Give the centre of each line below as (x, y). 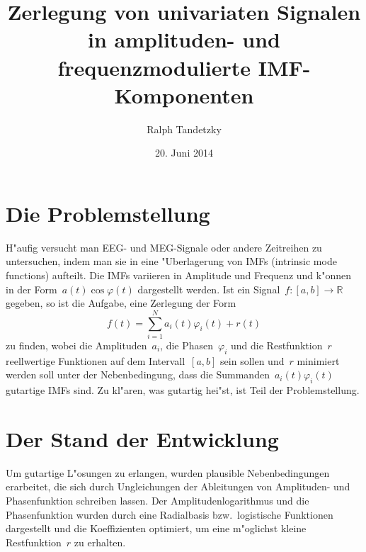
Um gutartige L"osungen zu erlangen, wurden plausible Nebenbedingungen (168, 472)
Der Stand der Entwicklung (142, 438)
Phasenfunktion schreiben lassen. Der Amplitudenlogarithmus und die (158, 500)
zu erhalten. (100, 542)
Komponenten (184, 95)
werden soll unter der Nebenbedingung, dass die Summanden (138, 374)
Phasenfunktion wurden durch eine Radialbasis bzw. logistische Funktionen (170, 514)
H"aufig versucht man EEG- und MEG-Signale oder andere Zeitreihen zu (164, 247)
